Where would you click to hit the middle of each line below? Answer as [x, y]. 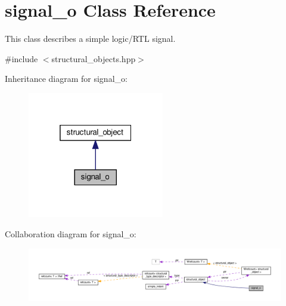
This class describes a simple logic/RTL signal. [90, 39]
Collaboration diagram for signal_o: [71, 233]
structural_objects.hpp [94, 58]
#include [21, 58]
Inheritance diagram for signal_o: [66, 79]
